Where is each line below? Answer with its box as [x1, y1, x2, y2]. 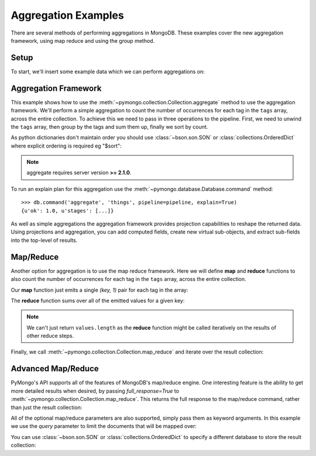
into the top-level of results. [11, 236, 78, 244]
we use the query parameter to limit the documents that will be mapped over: [11, 423, 197, 430]
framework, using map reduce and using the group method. [11, 37, 155, 44]
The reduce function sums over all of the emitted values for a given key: [11, 297, 185, 304]
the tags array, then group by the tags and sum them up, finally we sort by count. [11, 123, 208, 130]
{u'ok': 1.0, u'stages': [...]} [21, 207, 114, 214]
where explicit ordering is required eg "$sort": [11, 142, 122, 149]
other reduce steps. [26, 332, 74, 340]
